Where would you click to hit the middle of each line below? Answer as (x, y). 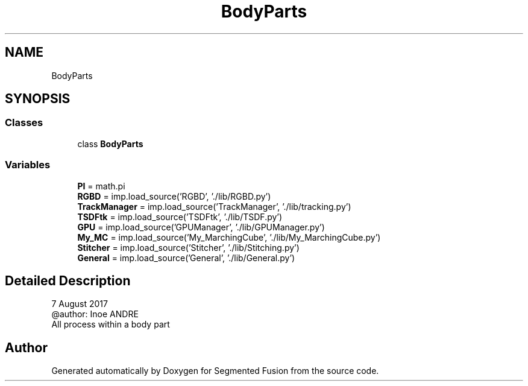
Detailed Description (68, 280)
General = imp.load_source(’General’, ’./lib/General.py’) (186, 258)
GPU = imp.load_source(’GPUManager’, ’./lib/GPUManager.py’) (201, 227)
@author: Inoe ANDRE (95, 314)
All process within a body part (111, 324)
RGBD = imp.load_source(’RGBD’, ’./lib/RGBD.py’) (174, 196)
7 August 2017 (80, 304)
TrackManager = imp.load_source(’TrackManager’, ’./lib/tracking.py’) (214, 206)
